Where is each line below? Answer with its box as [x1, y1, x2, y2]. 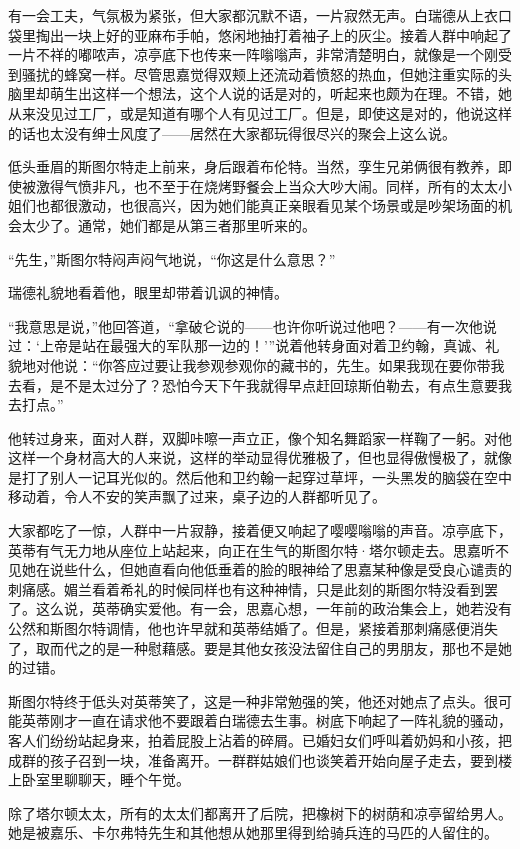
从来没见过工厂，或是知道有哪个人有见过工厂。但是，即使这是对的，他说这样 [8, 102, 512, 123]
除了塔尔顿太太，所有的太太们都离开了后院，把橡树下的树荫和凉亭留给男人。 [8, 802, 512, 823]
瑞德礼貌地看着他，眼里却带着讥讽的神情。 [8, 282, 288, 303]
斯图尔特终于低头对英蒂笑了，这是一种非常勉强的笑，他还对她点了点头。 [8, 690, 484, 711]
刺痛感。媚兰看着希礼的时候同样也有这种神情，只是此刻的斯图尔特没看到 [8, 578, 484, 599]
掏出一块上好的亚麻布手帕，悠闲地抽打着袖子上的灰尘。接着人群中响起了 [35, 24, 512, 45]
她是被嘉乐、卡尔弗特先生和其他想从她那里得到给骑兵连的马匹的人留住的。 [8, 822, 498, 843]
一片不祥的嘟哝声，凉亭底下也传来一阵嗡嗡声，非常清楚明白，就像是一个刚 [8, 44, 498, 65]
